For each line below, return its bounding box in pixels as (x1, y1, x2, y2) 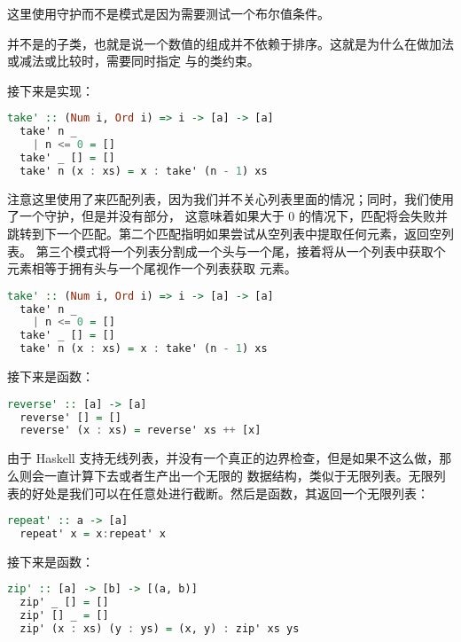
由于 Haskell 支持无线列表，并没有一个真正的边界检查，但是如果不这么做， (7, 449, 440, 467)
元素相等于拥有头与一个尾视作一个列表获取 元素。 (7, 259, 297, 278)
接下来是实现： (7, 81, 94, 99)
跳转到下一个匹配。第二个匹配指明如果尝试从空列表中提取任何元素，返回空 (7, 223, 441, 242)
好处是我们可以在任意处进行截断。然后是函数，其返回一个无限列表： (31, 483, 429, 502)
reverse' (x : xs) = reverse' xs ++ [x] (20, 424, 262, 437)
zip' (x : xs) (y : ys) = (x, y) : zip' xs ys (20, 622, 300, 636)
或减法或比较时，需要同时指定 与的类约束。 (7, 51, 260, 70)
